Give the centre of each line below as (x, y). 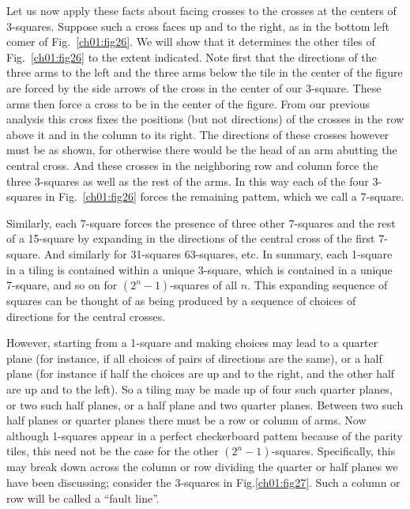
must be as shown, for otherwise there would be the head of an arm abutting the (202, 150)
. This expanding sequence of (318, 285)
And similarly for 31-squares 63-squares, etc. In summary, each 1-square (218, 253)
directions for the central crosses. (86, 316)
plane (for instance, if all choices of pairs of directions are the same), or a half (194, 358)
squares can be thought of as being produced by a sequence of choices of (181, 301)
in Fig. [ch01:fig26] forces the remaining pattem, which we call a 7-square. (225, 196)
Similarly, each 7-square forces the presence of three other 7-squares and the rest (201, 222)
